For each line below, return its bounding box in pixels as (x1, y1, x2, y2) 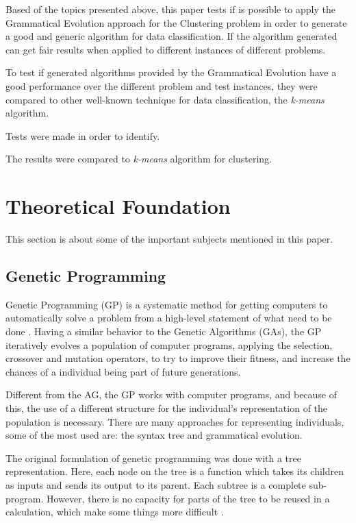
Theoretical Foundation (5, 192, 231, 220)
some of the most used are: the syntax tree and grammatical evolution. (5, 428, 303, 442)
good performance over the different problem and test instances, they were (5, 78, 318, 93)
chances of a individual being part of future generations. (5, 364, 241, 378)
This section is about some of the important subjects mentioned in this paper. (5, 232, 333, 246)
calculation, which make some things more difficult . (5, 504, 224, 519)
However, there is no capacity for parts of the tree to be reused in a (46, 491, 330, 505)
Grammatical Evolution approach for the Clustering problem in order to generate (5, 15, 347, 29)
